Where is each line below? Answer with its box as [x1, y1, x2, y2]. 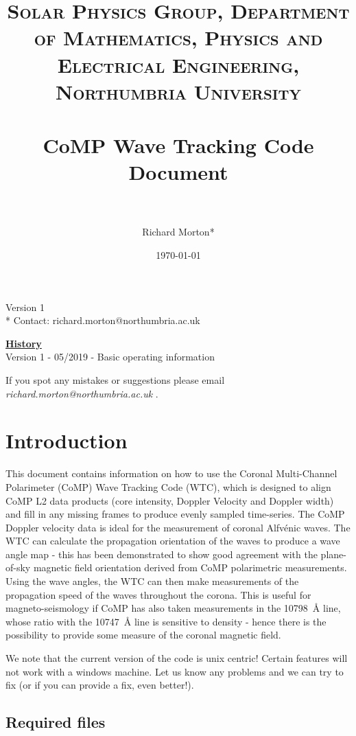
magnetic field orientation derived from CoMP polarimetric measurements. [33, 560, 347, 575]
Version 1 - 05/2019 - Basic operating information [5, 349, 215, 364]
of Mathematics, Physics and [34, 23, 323, 51]
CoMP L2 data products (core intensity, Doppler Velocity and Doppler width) [5, 493, 334, 507]
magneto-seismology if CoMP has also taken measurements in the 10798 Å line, [5, 601, 341, 615]
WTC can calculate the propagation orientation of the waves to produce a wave [5, 533, 340, 548]
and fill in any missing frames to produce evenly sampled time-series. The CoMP [5, 507, 345, 521]
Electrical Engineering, [57, 50, 300, 78]
